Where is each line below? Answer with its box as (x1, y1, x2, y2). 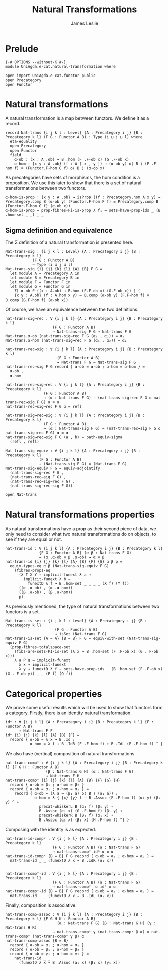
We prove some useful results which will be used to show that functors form (5, 705, 163, 711)
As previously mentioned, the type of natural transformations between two (5, 603, 160, 610)
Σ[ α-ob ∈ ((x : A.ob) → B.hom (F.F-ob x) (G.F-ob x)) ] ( (14, 288, 141, 294)
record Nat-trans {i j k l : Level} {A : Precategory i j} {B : (5, 130, 143, 135)
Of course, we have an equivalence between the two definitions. (5, 306, 139, 313)
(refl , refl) (10, 439, 39, 444)
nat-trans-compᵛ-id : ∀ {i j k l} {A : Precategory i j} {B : (5, 871, 138, 876)
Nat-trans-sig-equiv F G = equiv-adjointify (5, 466, 100, 471)
